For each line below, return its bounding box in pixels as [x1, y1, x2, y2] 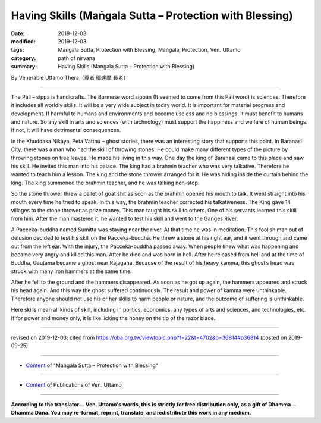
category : [11, 54, 36, 62]
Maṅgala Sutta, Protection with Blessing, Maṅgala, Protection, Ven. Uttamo [58, 46, 241, 54]
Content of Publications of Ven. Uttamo [26, 381, 122, 388]
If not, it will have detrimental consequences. [11, 127, 121, 134]
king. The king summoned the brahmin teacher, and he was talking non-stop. [11, 179, 200, 186]
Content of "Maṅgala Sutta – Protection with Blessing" [26, 362, 159, 369]
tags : [11, 46, 24, 54]
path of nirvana [58, 54, 95, 62]
